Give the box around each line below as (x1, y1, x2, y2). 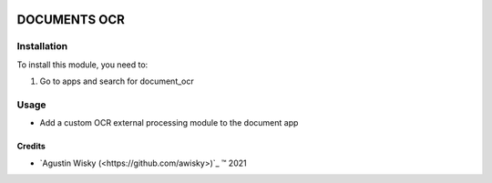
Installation (16, 40, 68, 53)
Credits (16, 141, 46, 152)
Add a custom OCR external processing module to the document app (39, 117, 299, 128)
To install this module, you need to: (16, 59, 149, 70)
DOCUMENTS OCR (16, 12, 125, 27)
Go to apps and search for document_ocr (39, 76, 195, 86)
